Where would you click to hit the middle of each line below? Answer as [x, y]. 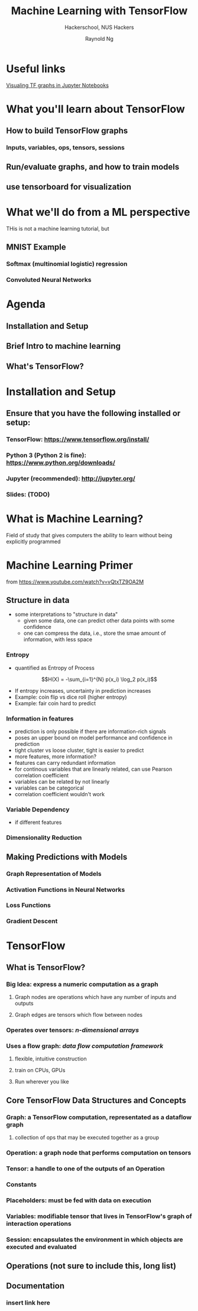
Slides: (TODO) [28, 494]
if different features [38, 822]
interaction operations [39, 1224]
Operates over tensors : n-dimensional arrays [73, 1030]
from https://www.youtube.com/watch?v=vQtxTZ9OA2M [75, 582]
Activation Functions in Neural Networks [66, 890]
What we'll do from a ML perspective [98, 212]
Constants [22, 1185]
